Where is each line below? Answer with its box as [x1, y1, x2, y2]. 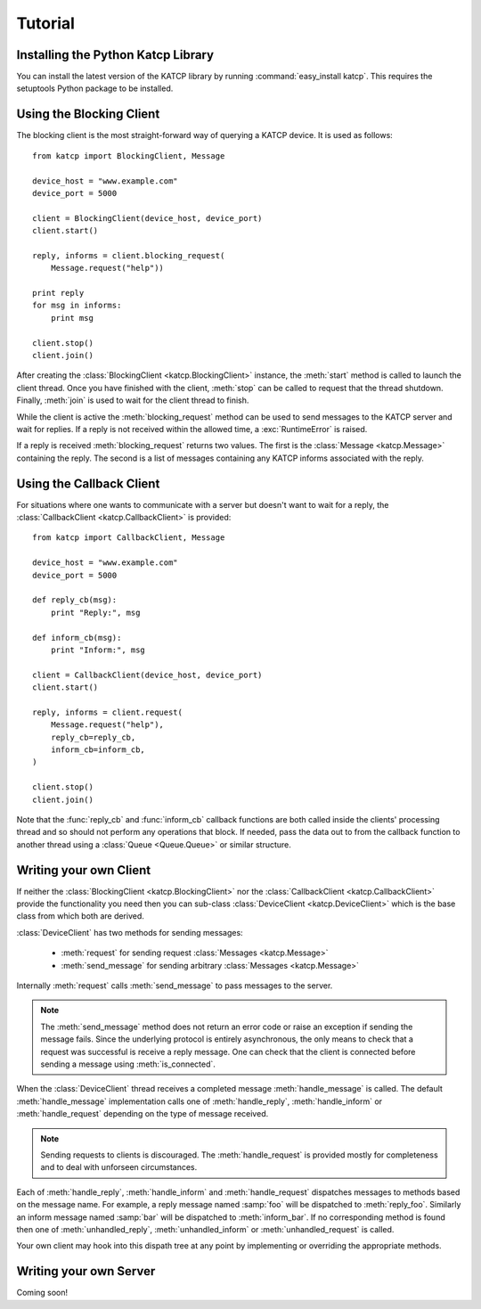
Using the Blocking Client [16, 107, 160, 122]
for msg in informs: [32, 300, 122, 311]
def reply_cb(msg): [32, 595, 118, 605]
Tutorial [16, 13, 76, 33]
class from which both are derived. [16, 911, 144, 921]
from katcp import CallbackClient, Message [32, 533, 225, 543]
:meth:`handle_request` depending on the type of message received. [16, 1109, 269, 1119]
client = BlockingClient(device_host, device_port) [32, 213, 263, 223]
